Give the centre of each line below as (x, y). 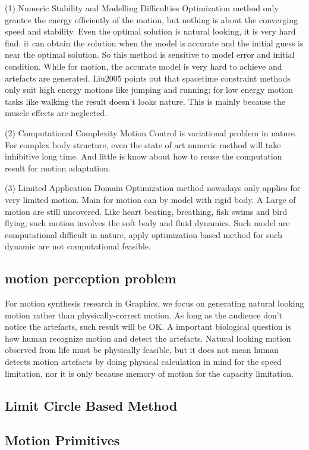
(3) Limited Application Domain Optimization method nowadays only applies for (153, 188)
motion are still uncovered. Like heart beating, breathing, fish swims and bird (146, 211)
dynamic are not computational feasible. (78, 246)
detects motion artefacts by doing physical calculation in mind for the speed (143, 362)
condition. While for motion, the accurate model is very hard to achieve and (144, 66)
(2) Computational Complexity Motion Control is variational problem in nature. (151, 132)
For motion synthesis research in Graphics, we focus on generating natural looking (154, 303)
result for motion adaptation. (58, 168)
